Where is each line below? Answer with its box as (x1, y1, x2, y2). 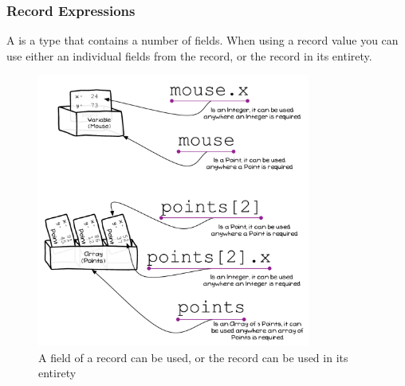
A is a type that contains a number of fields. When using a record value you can (6, 32, 399, 49)
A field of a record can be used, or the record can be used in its (38, 349, 348, 365)
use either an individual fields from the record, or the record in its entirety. (6, 47, 372, 64)
